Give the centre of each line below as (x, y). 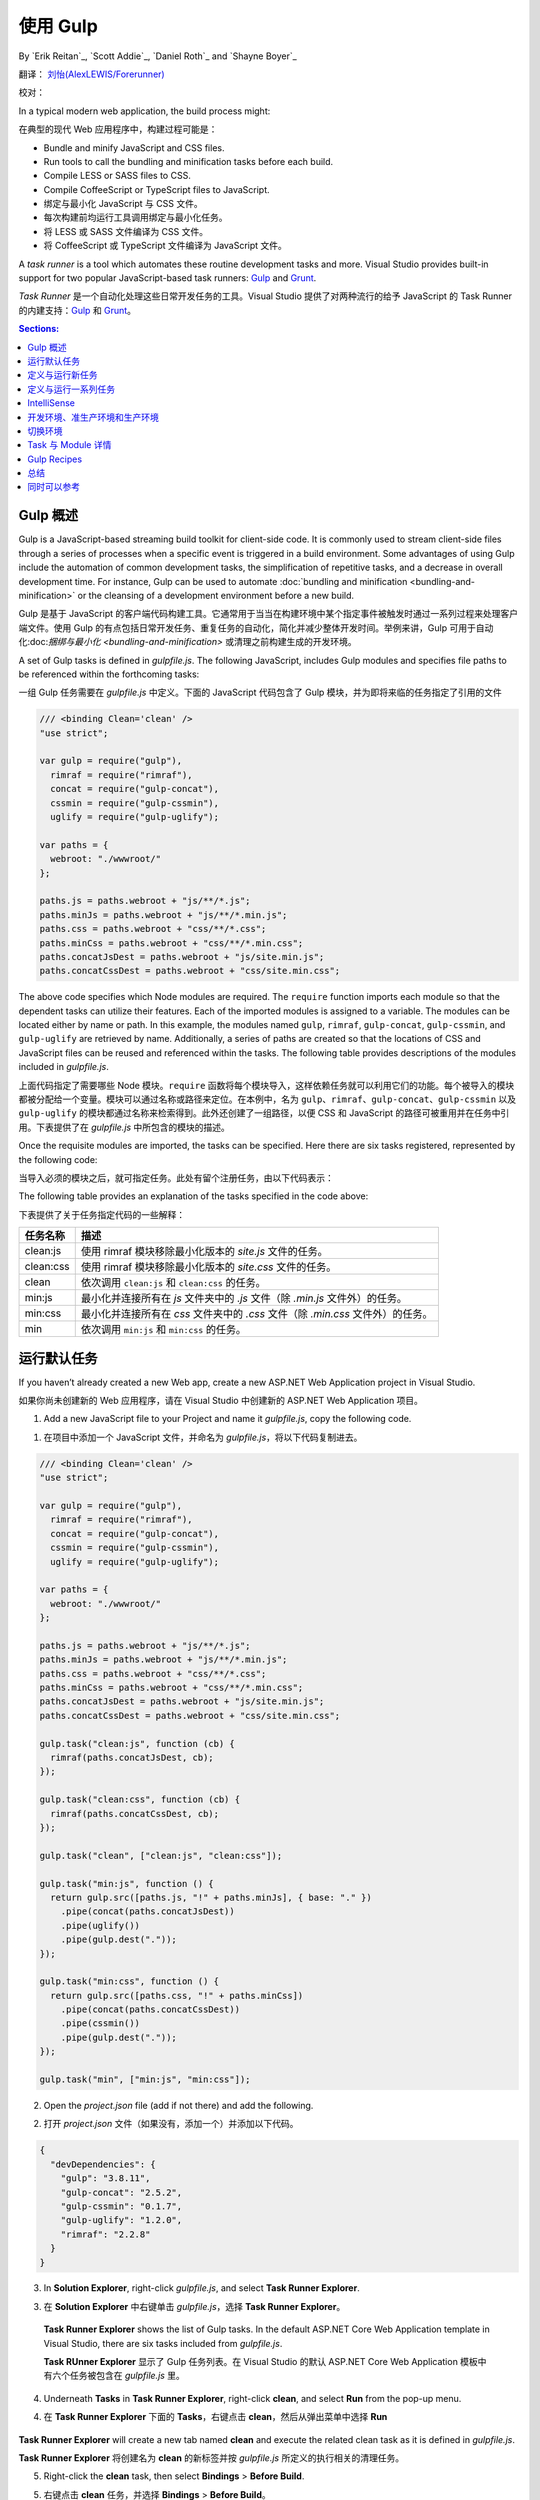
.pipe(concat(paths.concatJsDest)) (147, 1911)
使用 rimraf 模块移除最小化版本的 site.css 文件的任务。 (208, 1267)
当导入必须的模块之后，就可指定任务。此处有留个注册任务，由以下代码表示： (176, 1177)
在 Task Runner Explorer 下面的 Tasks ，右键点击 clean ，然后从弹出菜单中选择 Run (215, 2417)
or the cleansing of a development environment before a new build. (216, 595)
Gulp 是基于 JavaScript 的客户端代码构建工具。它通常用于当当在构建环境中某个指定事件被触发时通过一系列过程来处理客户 (268, 614)
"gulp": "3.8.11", (105, 2178)
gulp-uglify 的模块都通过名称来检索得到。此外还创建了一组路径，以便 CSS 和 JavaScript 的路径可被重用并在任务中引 (264, 1113)
